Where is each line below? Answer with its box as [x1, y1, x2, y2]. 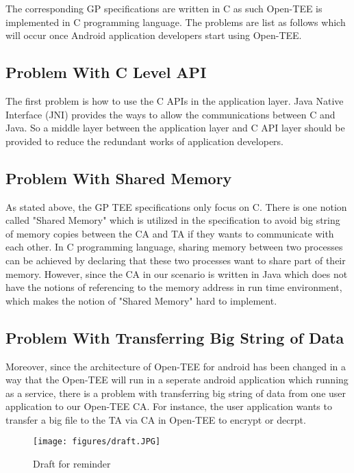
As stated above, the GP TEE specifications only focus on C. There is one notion [5, 199, 347, 214]
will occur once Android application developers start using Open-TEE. [5, 28, 302, 42]
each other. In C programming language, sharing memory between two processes [5, 240, 343, 254]
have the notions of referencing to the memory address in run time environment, [5, 280, 342, 294]
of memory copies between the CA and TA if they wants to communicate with [5, 226, 334, 240]
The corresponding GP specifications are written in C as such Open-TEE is [5, 1, 323, 15]
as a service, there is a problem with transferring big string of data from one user [5, 385, 346, 400]
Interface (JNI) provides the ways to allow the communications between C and [5, 107, 336, 121]
